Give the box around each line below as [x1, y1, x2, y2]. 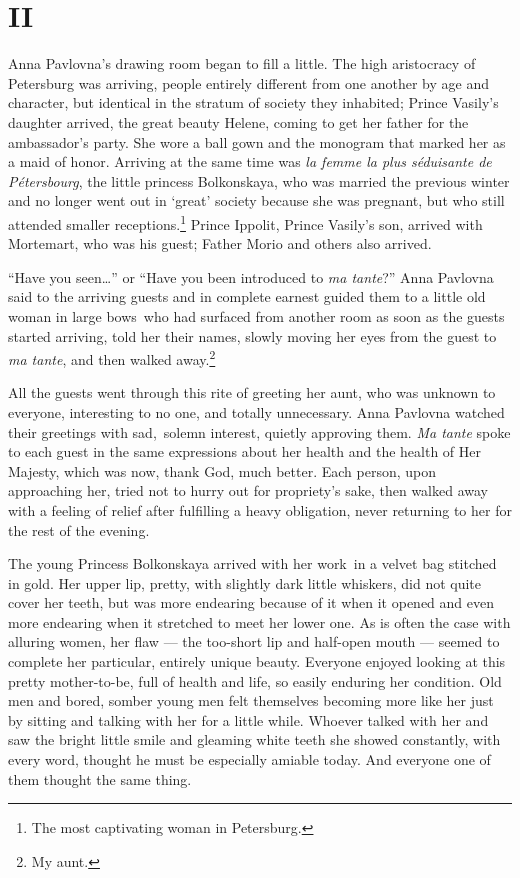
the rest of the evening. [8, 519, 150, 540]
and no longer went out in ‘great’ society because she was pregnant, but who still [8, 190, 505, 211]
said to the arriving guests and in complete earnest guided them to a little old [8, 286, 486, 307]
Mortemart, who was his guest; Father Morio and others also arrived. [8, 233, 432, 254]
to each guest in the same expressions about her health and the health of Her [8, 441, 481, 462]
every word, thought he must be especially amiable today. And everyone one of [8, 749, 491, 770]
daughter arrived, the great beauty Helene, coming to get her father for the [8, 111, 469, 132]
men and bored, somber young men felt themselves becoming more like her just [8, 690, 494, 711]
